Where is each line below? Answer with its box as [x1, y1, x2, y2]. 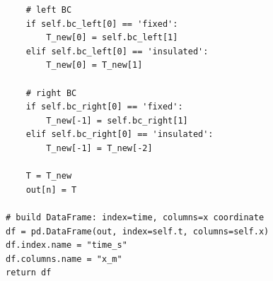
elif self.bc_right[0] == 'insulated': [25, 129, 214, 140]
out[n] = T [25, 184, 77, 195]
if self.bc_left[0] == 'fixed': [25, 18, 178, 29]
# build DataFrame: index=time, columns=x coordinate [6, 212, 265, 222]
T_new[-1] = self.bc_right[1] [46, 115, 188, 126]
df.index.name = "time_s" [6, 240, 127, 251]
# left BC [25, 5, 72, 15]
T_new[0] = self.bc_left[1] [46, 32, 178, 43]
